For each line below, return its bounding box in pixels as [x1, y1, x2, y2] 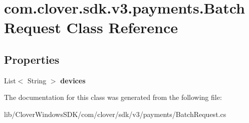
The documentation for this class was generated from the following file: [4, 92, 222, 102]
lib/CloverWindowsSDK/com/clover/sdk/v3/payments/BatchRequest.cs [4, 108, 226, 119]
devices [60, 75, 86, 85]
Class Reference [66, 17, 178, 38]
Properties [4, 51, 60, 67]
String [27, 75, 47, 85]
